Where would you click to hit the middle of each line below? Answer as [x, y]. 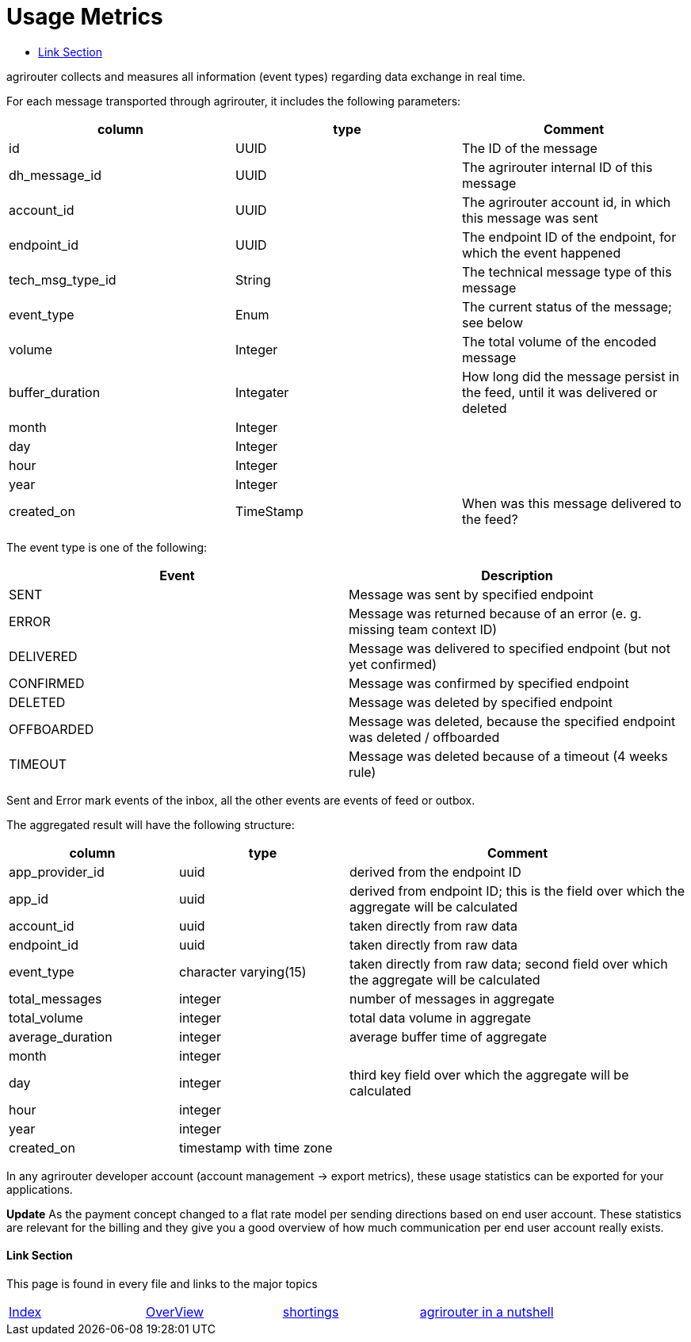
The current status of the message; [567, 306]
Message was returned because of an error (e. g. [495, 613]
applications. [40, 1189]
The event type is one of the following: [107, 547]
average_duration [61, 1036]
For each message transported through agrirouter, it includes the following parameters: [234, 101]
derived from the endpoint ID [435, 872]
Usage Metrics [85, 17]
